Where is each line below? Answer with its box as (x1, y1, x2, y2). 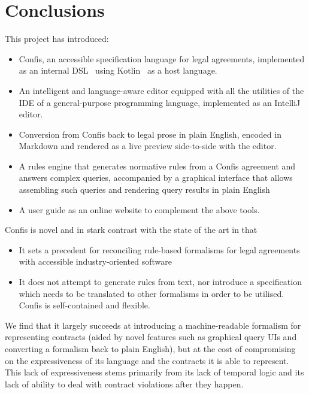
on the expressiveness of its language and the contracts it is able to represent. (5, 354, 289, 366)
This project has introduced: (5, 32, 109, 45)
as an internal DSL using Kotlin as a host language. (19, 64, 217, 77)
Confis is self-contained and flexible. (19, 299, 150, 311)
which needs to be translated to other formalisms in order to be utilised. (19, 287, 284, 299)
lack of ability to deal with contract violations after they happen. (5, 377, 244, 390)
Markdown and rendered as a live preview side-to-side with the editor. (19, 140, 277, 152)
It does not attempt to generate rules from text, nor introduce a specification (19, 275, 302, 288)
